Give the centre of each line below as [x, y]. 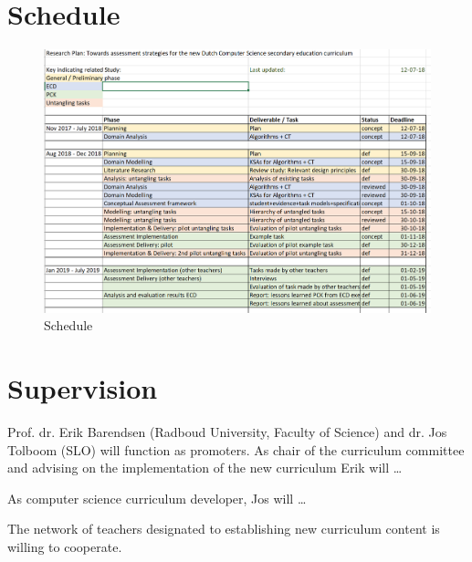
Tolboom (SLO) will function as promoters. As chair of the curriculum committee [236, 449]
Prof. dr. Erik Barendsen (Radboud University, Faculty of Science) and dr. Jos [227, 431]
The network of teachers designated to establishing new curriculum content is [224, 529]
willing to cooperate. [65, 546]
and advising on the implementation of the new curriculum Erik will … [205, 468]
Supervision [83, 387]
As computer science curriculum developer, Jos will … [157, 498]
